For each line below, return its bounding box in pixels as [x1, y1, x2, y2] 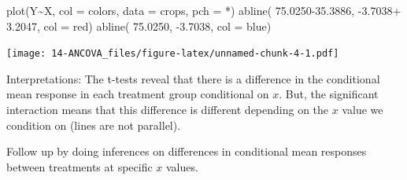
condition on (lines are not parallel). [6, 116, 181, 133]
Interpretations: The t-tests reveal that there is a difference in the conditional [6, 70, 380, 86]
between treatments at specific [6, 158, 153, 174]
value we [342, 101, 383, 118]
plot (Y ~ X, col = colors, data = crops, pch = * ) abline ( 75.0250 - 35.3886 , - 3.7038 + [6, 2, 401, 18]
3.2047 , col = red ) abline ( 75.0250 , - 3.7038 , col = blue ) [6, 17, 272, 34]
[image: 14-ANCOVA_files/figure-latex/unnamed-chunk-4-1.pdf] [6, 48, 339, 60]
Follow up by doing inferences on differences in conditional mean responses [6, 143, 367, 160]
